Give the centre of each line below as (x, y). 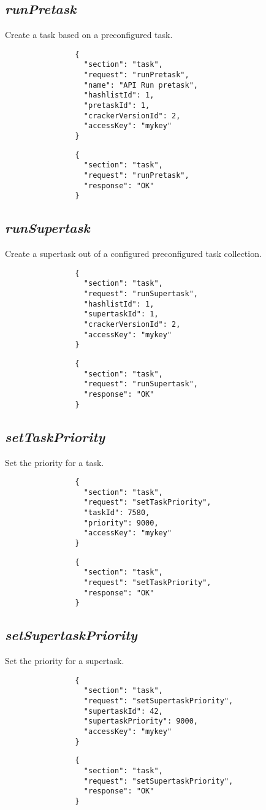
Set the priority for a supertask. (65, 661)
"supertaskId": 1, (121, 314)
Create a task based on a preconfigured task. (89, 35)
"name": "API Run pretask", (141, 85)
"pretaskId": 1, (117, 106)
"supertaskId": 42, (123, 711)
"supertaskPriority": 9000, (141, 721)
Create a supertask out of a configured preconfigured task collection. (133, 254)
